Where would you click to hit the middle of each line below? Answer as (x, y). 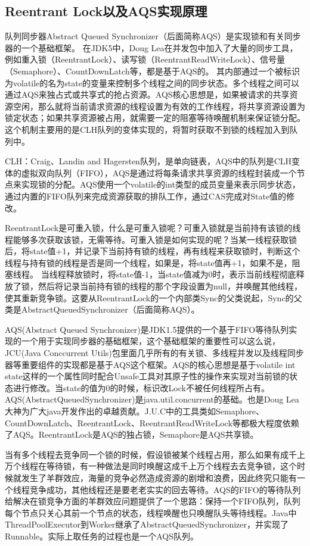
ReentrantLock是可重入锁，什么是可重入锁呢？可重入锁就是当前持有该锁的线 (153, 228)
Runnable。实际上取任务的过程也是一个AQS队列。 (102, 536)
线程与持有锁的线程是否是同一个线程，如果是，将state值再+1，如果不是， (148, 262)
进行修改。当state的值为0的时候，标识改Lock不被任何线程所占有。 (141, 387)
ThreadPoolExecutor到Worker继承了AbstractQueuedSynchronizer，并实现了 (147, 524)
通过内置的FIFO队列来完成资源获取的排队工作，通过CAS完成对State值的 (146, 196)
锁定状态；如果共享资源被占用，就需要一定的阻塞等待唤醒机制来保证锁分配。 (155, 118)
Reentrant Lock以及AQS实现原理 (106, 11)
